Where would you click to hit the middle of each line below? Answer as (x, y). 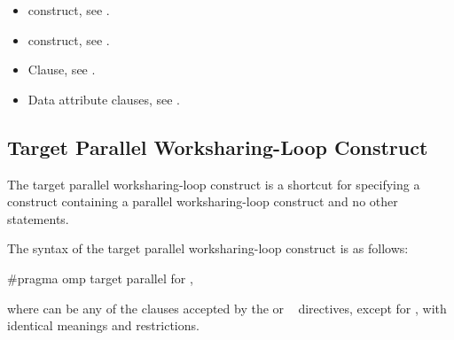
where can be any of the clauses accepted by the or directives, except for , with (227, 308)
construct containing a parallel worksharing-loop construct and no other (203, 201)
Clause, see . (62, 70)
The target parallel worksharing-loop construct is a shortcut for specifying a (214, 184)
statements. (38, 218)
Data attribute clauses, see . (104, 99)
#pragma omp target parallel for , (100, 278)
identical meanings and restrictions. (103, 325)
